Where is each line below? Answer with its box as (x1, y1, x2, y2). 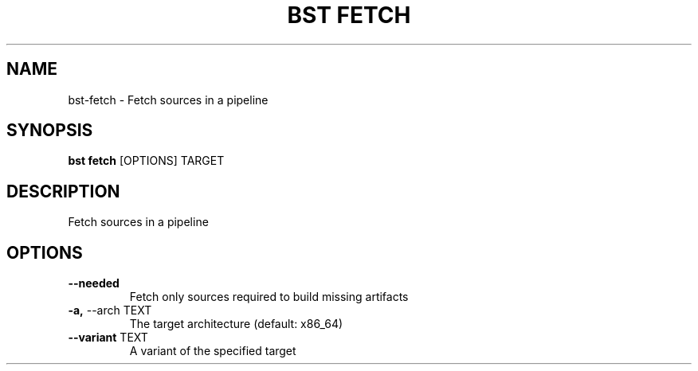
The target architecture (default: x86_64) (129, 317, 343, 331)
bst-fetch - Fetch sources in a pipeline (68, 92, 269, 107)
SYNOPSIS (6, 120, 93, 141)
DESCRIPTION (6, 181, 120, 201)
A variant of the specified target (129, 344, 296, 358)
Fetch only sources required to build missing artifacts (129, 290, 409, 304)
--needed (68, 276, 120, 291)
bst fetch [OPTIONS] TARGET (68, 154, 225, 168)
